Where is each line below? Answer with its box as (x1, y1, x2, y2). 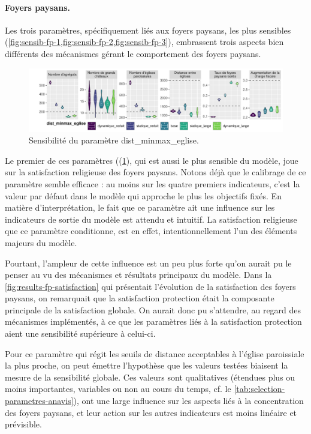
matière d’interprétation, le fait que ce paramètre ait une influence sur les (5, 201, 275, 214)
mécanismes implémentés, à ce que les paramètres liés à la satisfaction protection (5, 315, 302, 328)
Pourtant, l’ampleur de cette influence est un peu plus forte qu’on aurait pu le (5, 256, 292, 269)
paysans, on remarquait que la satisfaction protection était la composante (5, 292, 274, 304)
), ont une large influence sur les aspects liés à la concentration (73, 394, 304, 407)
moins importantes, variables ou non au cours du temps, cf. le (5, 382, 231, 395)
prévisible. (5, 418, 42, 430)
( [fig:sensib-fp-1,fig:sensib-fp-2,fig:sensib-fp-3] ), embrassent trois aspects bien (5, 35, 284, 48)
